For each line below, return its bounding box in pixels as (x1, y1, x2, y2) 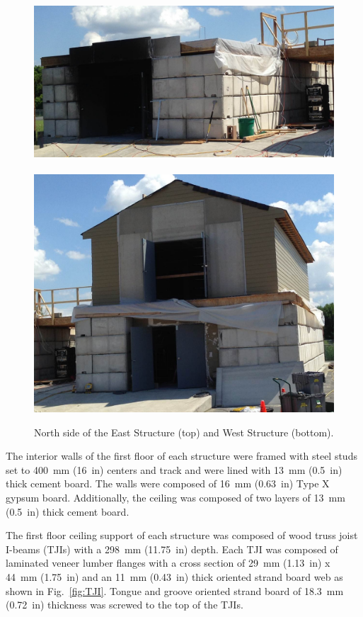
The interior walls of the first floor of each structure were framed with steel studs (6, 448, 357, 463)
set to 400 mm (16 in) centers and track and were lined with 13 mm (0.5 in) (6, 462, 342, 477)
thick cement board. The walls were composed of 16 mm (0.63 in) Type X (6, 476, 330, 491)
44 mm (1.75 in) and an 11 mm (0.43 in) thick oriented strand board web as (6, 570, 343, 584)
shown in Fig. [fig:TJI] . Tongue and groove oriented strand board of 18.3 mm (6, 583, 344, 598)
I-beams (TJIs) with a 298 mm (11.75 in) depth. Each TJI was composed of (6, 541, 338, 556)
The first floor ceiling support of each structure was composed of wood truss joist (6, 528, 358, 543)
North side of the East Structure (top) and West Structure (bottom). (34, 424, 334, 439)
